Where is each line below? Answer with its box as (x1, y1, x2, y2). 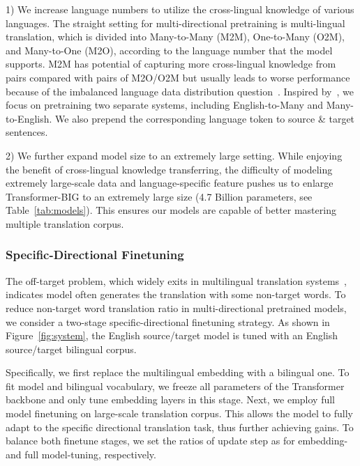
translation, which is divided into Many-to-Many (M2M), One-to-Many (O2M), (6, 29, 345, 44)
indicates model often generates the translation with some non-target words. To (6, 287, 346, 302)
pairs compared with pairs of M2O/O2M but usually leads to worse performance (6, 70, 350, 84)
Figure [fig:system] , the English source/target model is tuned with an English (6, 328, 338, 343)
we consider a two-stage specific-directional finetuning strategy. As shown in (6, 314, 330, 329)
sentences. (6, 125, 48, 139)
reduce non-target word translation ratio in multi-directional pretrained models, (6, 300, 347, 315)
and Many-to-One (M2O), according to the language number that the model (6, 42, 333, 57)
